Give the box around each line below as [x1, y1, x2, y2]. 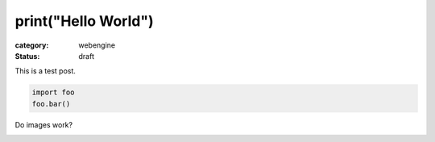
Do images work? [14, 119, 72, 129]
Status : [14, 51, 40, 61]
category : [14, 40, 49, 50]
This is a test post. [14, 66, 77, 76]
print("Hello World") [14, 12, 154, 30]
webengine [78, 40, 116, 50]
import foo [31, 88, 75, 97]
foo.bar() [31, 99, 71, 108]
